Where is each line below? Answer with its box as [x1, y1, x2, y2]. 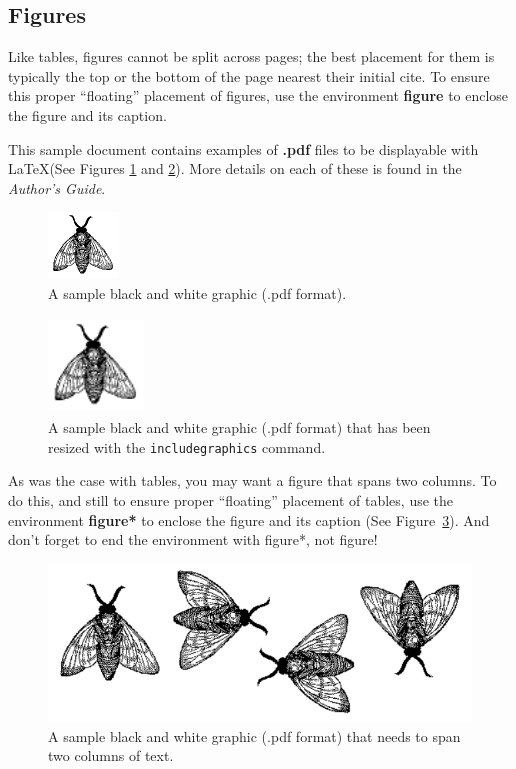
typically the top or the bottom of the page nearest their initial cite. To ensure [8, 65, 490, 86]
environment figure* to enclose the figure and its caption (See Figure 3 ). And [8, 509, 490, 530]
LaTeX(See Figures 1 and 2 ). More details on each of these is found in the [8, 158, 462, 179]
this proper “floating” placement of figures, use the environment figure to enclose [8, 85, 509, 106]
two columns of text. [48, 745, 174, 766]
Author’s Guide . [8, 177, 106, 198]
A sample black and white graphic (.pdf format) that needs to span [48, 725, 461, 746]
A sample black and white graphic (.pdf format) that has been [48, 417, 431, 438]
